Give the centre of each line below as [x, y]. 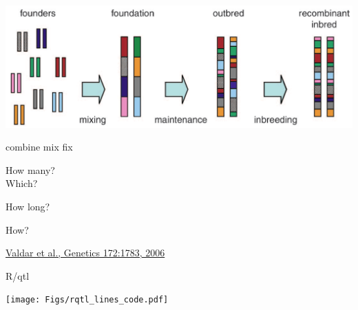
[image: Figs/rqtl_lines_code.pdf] [87, 300]
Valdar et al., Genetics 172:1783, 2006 [85, 253]
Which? [22, 183]
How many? [30, 169]
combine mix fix [39, 147]
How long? [28, 207]
